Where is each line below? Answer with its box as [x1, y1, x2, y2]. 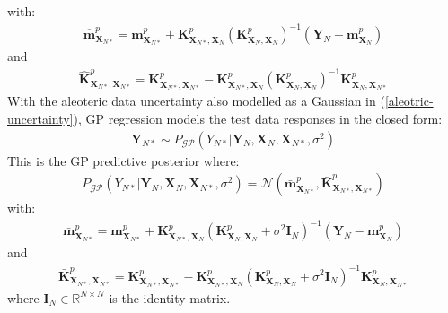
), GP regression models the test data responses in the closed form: [73, 109, 443, 127]
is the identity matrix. [109, 288, 231, 307]
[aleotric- [384, 91, 434, 110]
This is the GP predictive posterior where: [7, 151, 240, 170]
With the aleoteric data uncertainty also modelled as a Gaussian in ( [7, 91, 385, 110]
